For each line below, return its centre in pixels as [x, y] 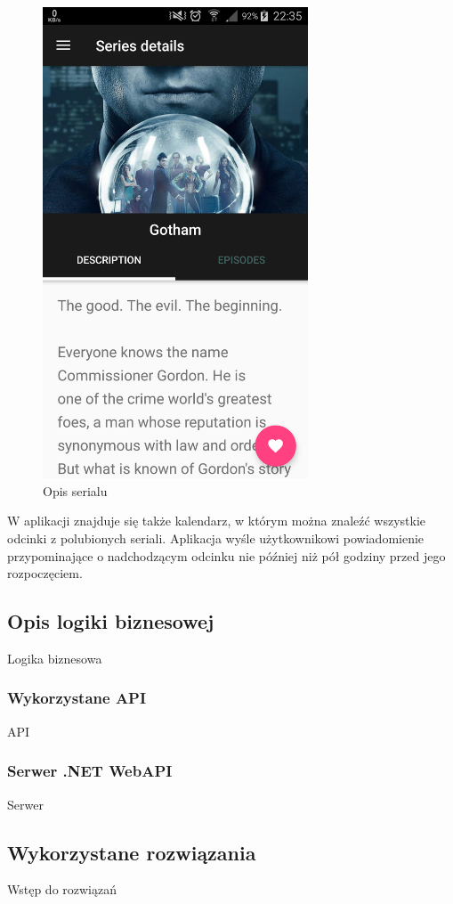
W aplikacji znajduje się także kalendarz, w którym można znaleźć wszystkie [217, 521]
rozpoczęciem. [45, 573]
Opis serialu [75, 490]
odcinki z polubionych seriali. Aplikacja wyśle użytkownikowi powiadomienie [216, 538]
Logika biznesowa [55, 658]
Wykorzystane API [77, 698]
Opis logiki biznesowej [111, 621]
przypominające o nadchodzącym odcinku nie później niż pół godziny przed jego [226, 555]
